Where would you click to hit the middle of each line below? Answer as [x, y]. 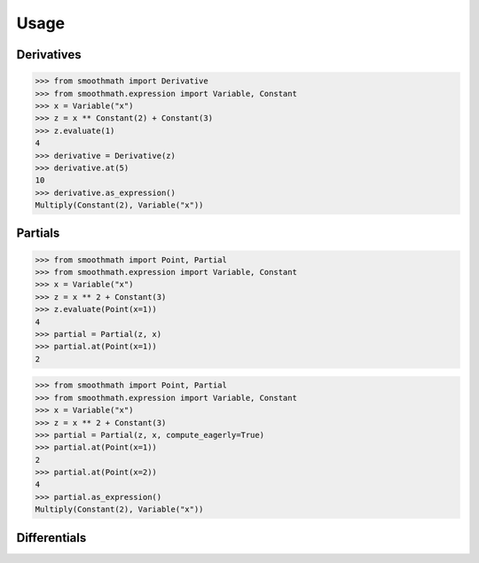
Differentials [51, 538]
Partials [38, 234]
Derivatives [49, 55]
